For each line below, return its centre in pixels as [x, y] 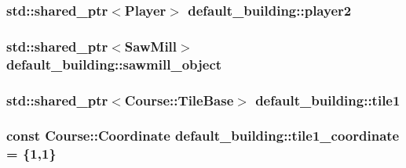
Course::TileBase [179, 100]
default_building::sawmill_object [114, 64]
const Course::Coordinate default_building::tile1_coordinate [203, 136]
